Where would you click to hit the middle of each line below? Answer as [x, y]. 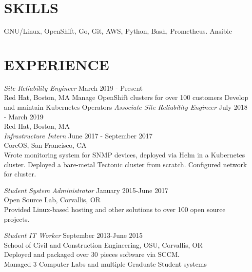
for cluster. [20, 174]
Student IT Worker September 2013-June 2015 [73, 235]
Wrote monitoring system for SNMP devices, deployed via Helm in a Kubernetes [125, 155]
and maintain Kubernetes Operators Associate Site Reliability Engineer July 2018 [126, 107]
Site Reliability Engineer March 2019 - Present [73, 87]
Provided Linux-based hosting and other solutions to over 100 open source [115, 209]
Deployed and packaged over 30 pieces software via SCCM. [92, 254]
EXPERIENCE [57, 64]
